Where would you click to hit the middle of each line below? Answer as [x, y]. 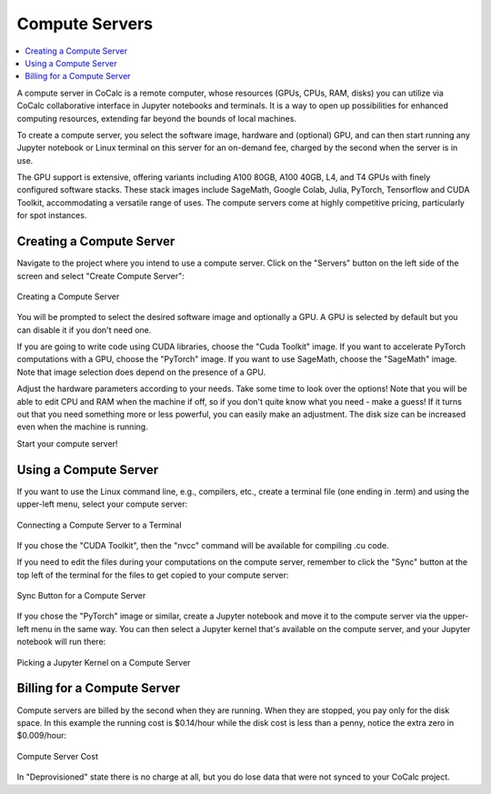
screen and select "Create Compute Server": [101, 276]
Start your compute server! [67, 443]
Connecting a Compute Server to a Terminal [99, 525]
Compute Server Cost [58, 756]
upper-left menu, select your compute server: [102, 504]
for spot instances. [52, 216]
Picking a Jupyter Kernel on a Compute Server [104, 662]
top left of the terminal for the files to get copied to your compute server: [153, 575]
